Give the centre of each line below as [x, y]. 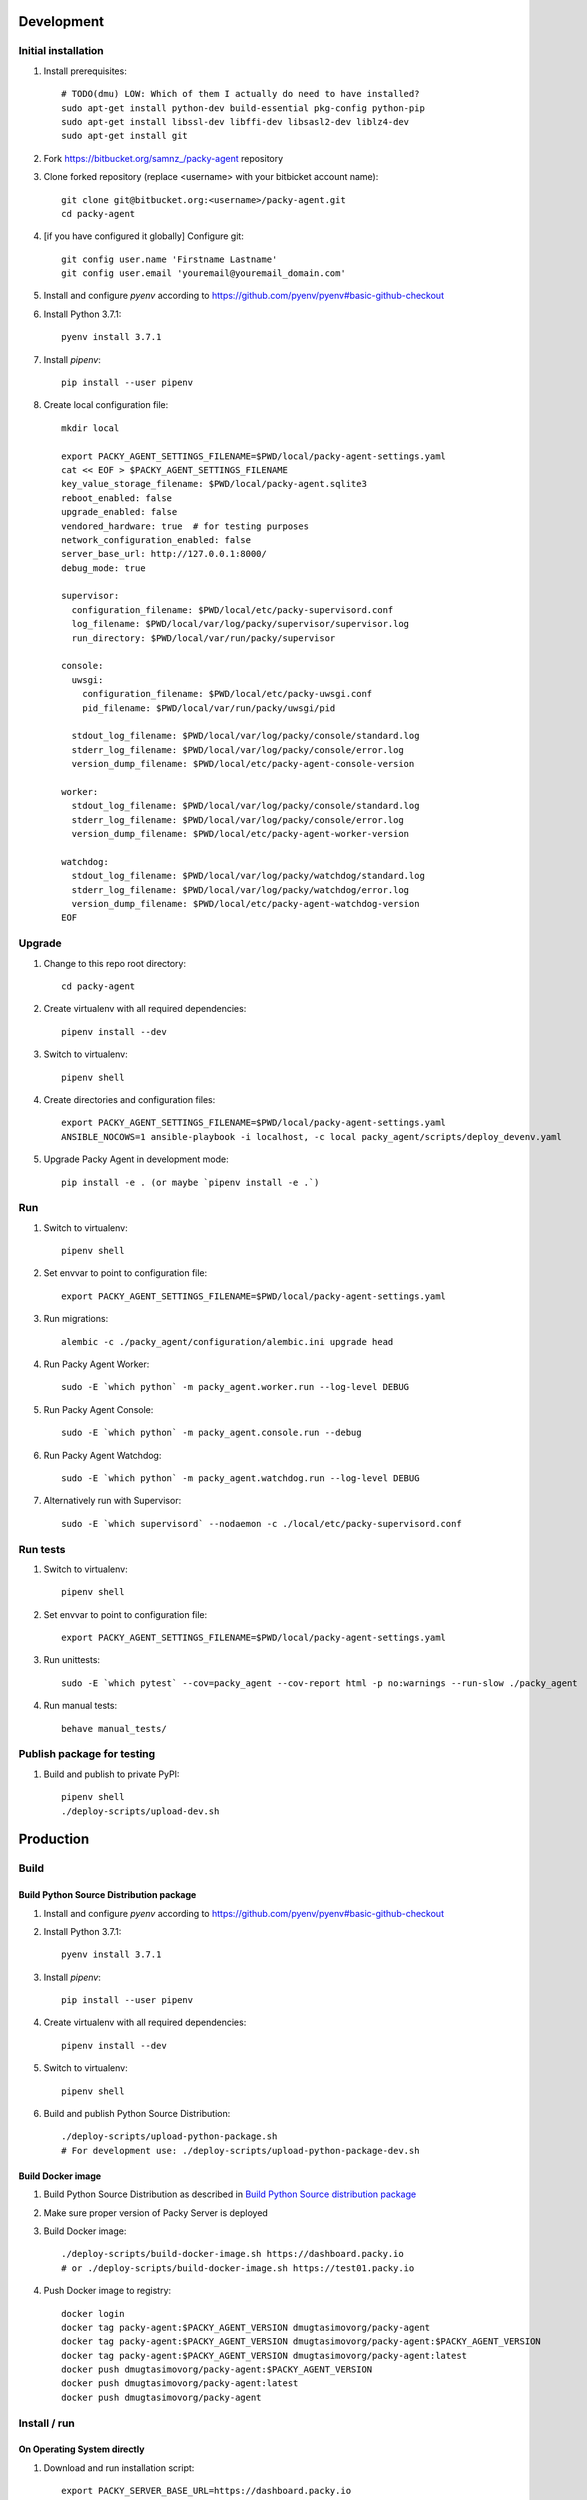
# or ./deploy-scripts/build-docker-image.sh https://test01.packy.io [238, 2268]
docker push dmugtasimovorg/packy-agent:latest [180, 2383]
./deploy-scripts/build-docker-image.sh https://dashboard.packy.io [232, 2254]
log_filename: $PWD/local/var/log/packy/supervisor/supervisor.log [240, 624]
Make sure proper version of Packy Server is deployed [156, 2212]
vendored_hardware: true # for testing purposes [185, 526]
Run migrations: [76, 1319]
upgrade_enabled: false [119, 512]
